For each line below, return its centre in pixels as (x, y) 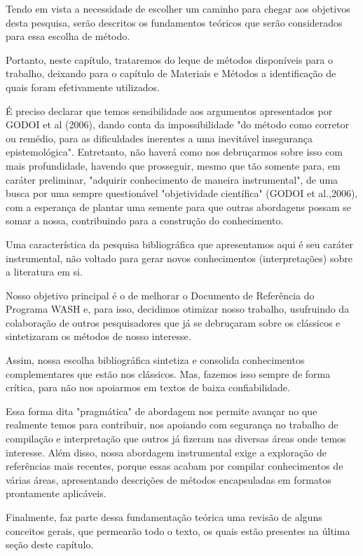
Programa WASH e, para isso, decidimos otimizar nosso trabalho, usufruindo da (178, 309)
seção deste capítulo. (50, 544)
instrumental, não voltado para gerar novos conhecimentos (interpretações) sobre (179, 258)
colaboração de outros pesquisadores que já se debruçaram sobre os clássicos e (173, 322)
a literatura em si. (44, 272)
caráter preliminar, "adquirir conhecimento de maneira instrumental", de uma (172, 179)
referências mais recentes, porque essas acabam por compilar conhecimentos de (174, 466)
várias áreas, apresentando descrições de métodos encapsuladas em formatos (169, 479)
